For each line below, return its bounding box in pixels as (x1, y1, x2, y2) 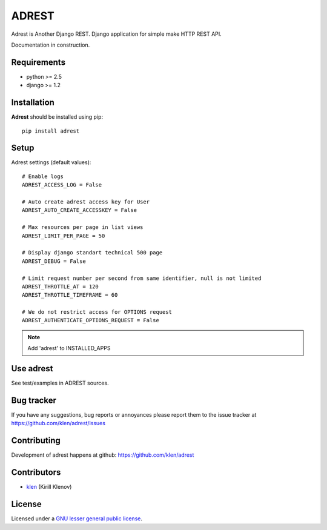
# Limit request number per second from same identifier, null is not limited (22, 274, 262, 282)
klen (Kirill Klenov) (26, 483, 72, 491)
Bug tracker (11, 395, 57, 405)
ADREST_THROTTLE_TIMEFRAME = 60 (22, 291, 118, 299)
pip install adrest (22, 127, 80, 134)
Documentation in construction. (11, 41, 90, 48)
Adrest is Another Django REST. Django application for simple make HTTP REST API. (11, 30, 222, 38)
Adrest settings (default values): (11, 159, 91, 166)
